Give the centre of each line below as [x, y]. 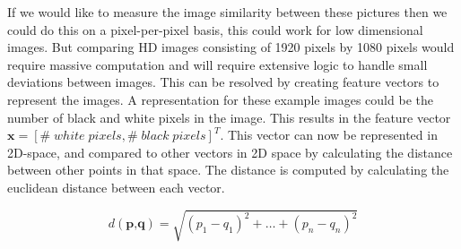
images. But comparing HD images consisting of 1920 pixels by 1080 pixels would [231, 47]
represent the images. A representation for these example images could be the [220, 99]
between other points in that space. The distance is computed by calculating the [228, 170]
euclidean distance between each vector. [116, 187]
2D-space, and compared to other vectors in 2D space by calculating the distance [230, 152]
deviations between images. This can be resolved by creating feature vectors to [223, 82]
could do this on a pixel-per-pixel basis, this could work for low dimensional [215, 29]
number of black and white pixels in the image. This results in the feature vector [229, 117]
